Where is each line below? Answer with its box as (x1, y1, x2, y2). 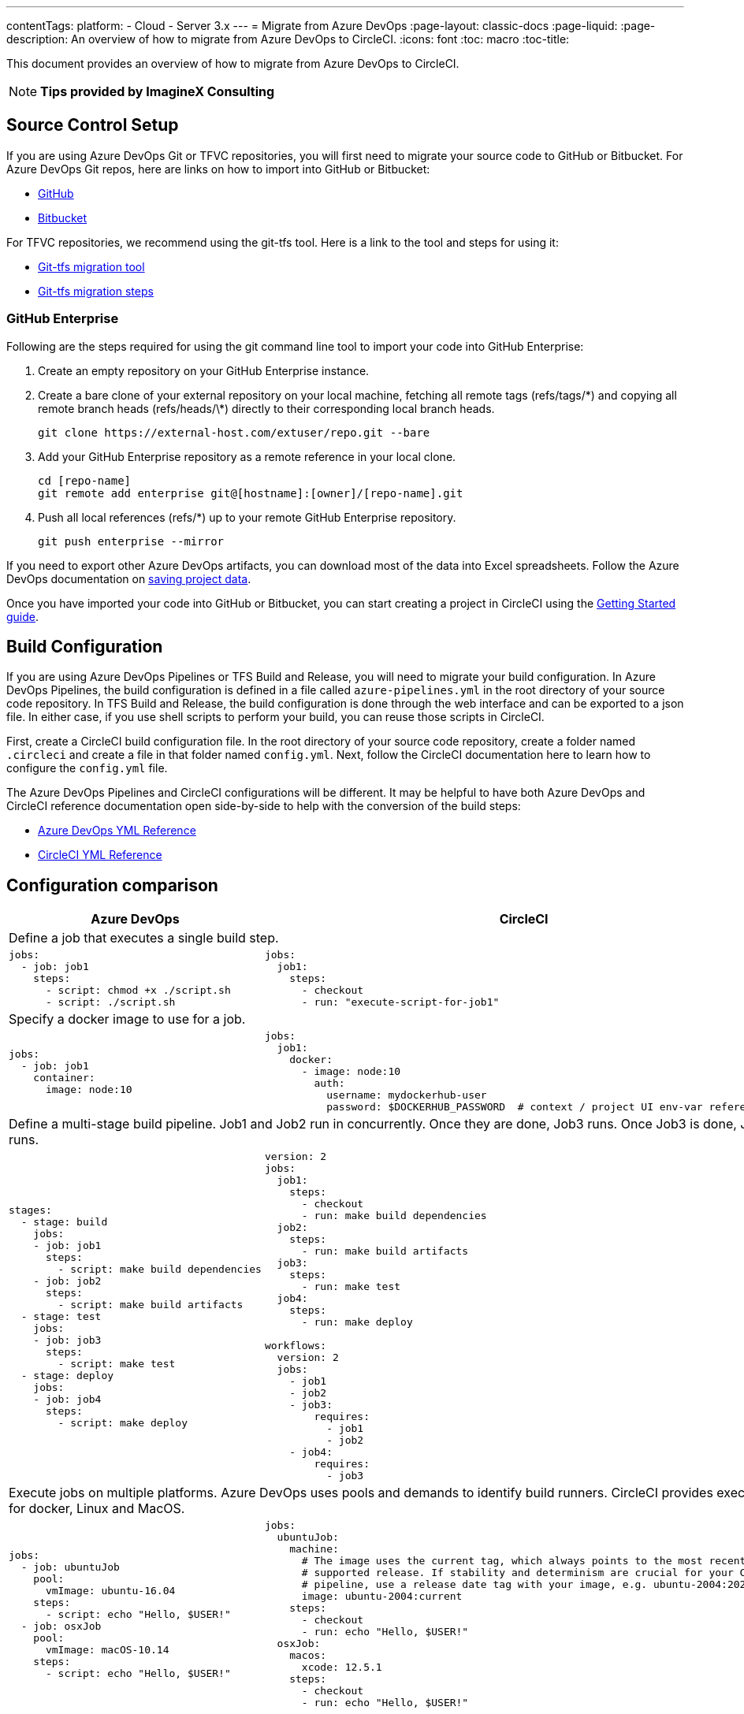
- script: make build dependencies (58, 1262, 262, 1275)
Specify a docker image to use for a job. (9, 1011, 246, 1028)
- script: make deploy (58, 1416, 188, 1429)
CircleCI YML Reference (38, 848, 162, 862)
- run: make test (301, 1281, 401, 1293)
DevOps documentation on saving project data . (6, 571, 251, 586)
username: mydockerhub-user (326, 1089, 487, 1102)
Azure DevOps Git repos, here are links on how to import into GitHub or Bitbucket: (6, 162, 430, 176)
